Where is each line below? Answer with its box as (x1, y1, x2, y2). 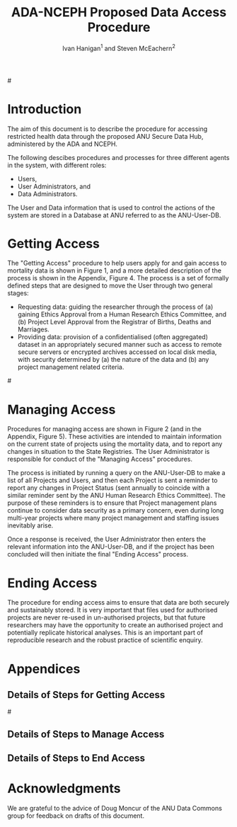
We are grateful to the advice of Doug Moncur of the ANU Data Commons (7, 804, 223, 813)
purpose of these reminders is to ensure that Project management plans (7, 498, 217, 507)
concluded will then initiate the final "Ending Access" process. (7, 550, 189, 559)
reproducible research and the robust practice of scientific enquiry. (7, 636, 203, 644)
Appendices (7, 661, 81, 677)
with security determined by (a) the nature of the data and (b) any (17, 355, 209, 364)
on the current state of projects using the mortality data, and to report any (7, 440, 223, 448)
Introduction (7, 101, 82, 117)
